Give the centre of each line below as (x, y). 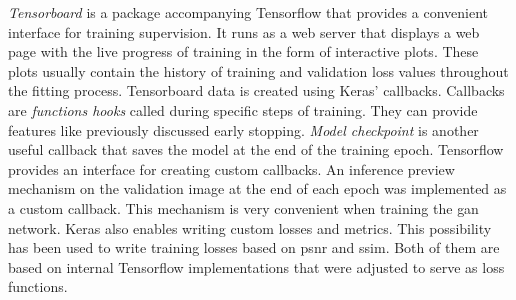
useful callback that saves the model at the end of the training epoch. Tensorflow (256, 149)
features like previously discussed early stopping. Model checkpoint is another (243, 129)
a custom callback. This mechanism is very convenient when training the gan (243, 207)
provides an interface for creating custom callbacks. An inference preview (231, 168)
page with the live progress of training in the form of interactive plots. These (243, 51)
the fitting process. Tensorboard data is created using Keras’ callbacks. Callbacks (256, 90)
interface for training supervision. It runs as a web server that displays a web (244, 31)
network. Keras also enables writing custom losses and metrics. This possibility (250, 227)
